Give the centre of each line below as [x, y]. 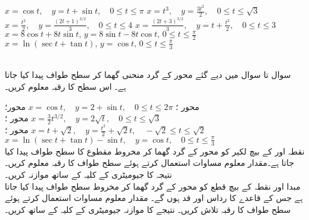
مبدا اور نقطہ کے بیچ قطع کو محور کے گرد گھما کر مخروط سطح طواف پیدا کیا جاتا [153, 186]
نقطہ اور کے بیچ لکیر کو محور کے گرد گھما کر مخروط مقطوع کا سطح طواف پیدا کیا [155, 151]
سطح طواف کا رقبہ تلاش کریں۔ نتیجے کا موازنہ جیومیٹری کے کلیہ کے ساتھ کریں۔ [148, 209]
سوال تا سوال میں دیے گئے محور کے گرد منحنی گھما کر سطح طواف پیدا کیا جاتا [148, 75]
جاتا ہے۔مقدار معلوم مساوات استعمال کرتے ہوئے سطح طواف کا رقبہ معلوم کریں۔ [149, 163]
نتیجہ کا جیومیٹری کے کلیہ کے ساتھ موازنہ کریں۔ [88, 174]
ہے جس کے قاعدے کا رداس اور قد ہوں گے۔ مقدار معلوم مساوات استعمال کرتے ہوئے [154, 198]
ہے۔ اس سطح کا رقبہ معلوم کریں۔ [65, 86]
